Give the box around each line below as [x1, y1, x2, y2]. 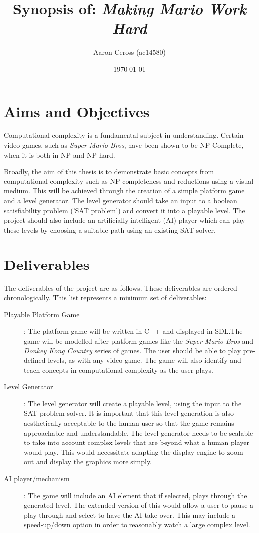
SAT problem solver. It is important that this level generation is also [24, 408, 234, 418]
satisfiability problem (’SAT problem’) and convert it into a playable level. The [4, 205, 245, 215]
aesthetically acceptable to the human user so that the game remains [24, 418, 234, 428]
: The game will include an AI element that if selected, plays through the [24, 490, 247, 500]
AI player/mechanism [4, 473, 70, 483]
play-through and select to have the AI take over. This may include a [24, 509, 236, 520]
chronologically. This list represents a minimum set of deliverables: [4, 292, 207, 303]
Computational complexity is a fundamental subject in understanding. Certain [4, 130, 244, 140]
